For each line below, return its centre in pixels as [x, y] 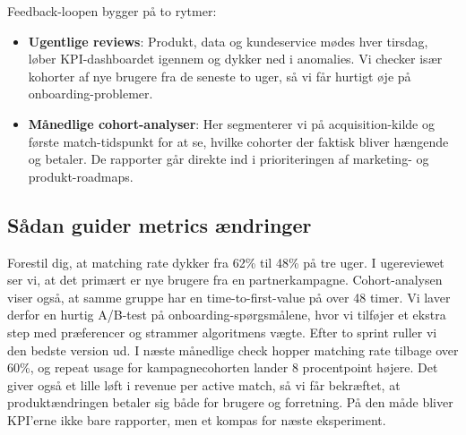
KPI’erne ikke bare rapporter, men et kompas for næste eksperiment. [197, 419]
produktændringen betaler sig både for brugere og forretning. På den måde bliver [230, 402]
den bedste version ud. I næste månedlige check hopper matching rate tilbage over [233, 350]
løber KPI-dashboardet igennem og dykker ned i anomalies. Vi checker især [235, 59]
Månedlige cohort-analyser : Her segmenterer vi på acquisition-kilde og [231, 123]
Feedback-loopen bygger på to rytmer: [112, 11]
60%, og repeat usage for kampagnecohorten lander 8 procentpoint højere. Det [223, 367]
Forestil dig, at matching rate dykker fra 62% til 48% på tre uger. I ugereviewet [226, 262]
